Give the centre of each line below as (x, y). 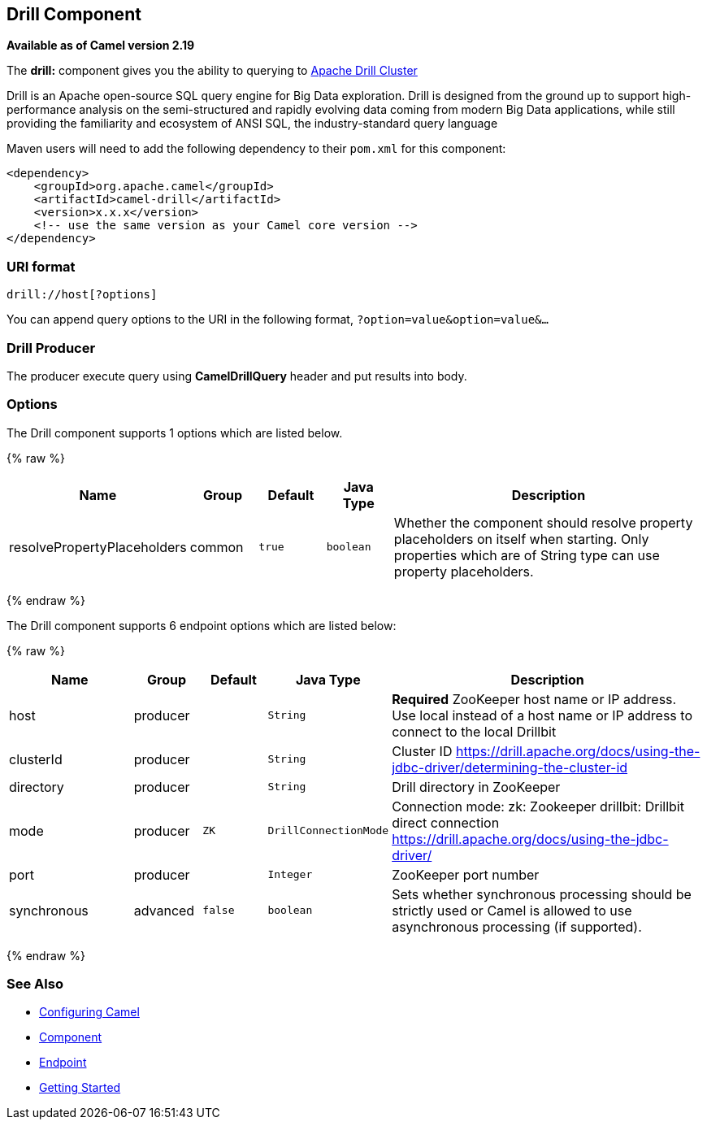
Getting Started (80, 1088)
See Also (35, 984)
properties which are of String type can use (527, 555)
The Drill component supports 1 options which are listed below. (175, 433)
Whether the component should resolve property (543, 522)
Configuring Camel (89, 1012)
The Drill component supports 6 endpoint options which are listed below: (202, 625)
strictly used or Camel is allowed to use (512, 910)
